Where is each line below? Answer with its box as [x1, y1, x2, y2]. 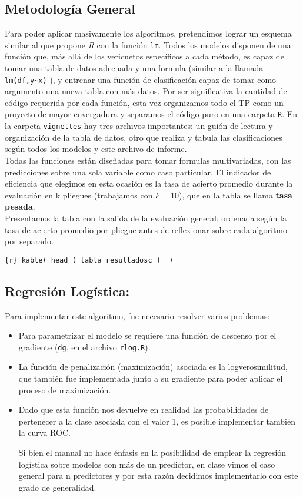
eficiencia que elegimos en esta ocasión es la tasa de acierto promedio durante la [5, 177, 293, 190]
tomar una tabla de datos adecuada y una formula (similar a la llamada [5, 62, 264, 74]
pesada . [5, 200, 35, 213]
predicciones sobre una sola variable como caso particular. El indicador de [5, 165, 271, 178]
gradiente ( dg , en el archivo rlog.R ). [18, 340, 151, 353]
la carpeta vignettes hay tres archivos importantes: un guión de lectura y [5, 120, 273, 132]
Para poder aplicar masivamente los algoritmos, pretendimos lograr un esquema [5, 27, 292, 39]
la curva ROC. [18, 426, 71, 439]
